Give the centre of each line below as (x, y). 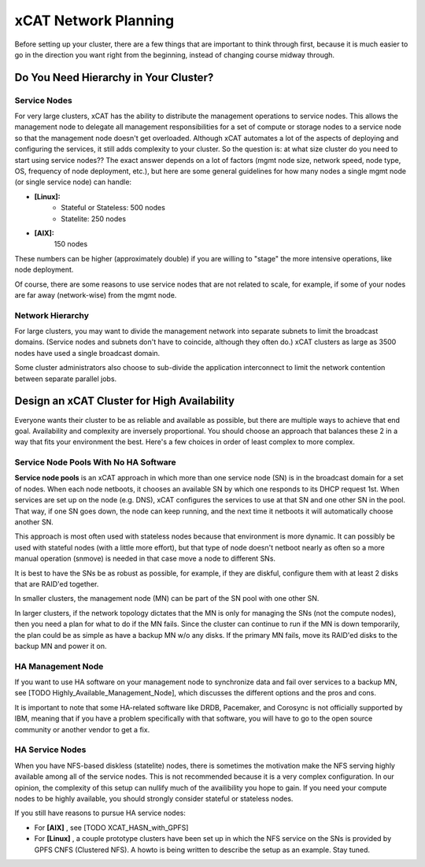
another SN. (34, 522)
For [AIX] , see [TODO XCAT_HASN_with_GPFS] (111, 828)
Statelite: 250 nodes (93, 219)
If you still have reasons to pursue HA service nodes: (100, 813)
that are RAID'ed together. (57, 584)
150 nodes (71, 244)
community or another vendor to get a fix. (82, 729)
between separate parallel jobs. (66, 379)
